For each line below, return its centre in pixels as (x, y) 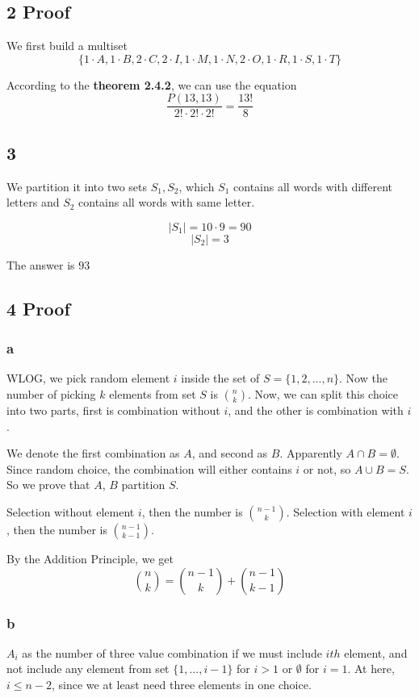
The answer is (41, 264)
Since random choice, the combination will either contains (149, 468)
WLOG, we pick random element (88, 378)
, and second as (230, 453)
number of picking (51, 394)
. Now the (363, 378)
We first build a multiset (67, 46)
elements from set (153, 394)
